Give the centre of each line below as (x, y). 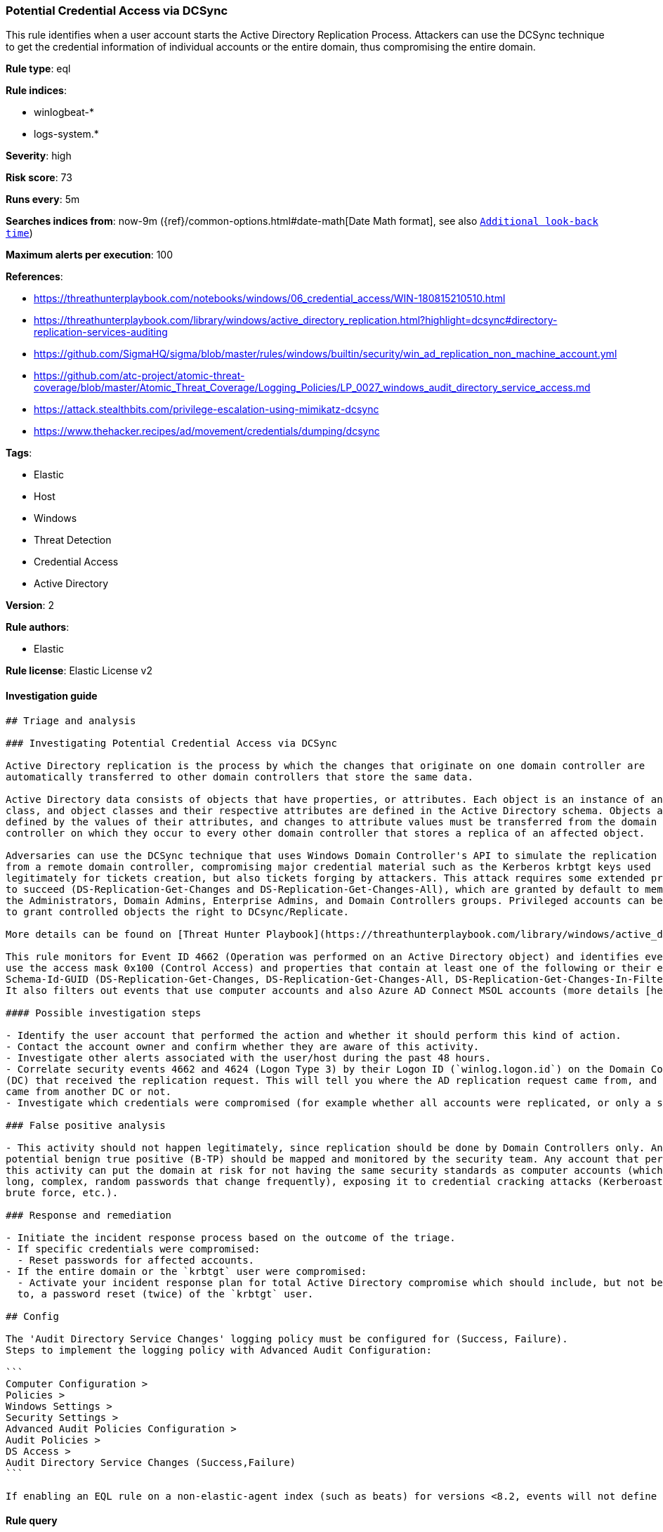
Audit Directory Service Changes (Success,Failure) (151, 1462)
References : (34, 277)
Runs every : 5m (43, 199)
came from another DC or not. (89, 1091)
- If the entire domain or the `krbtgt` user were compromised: (186, 1271)
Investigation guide (52, 695)
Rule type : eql (38, 69)
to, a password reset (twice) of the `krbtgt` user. (165, 1294)
